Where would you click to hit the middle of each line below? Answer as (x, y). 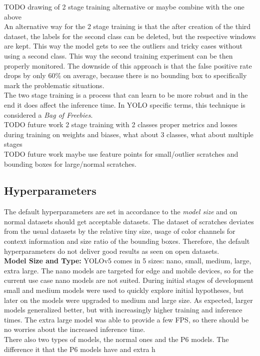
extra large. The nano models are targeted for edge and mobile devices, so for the (129, 270)
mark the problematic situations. (54, 85)
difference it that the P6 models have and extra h (80, 349)
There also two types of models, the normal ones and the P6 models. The (116, 339)
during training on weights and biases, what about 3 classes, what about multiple (129, 134)
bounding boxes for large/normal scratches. (70, 163)
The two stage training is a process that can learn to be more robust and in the (126, 95)
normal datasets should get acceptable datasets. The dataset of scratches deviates (129, 221)
